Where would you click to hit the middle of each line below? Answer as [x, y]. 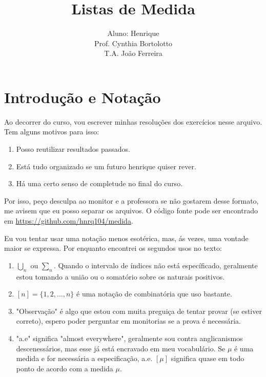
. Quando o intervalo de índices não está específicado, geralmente [156, 265]
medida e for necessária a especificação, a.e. [84, 358]
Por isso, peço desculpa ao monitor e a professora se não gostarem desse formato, [131, 200]
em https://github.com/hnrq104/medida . [69, 221]
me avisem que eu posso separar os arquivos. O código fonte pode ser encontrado [131, 211]
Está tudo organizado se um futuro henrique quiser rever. [106, 166]
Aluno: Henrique [133, 33]
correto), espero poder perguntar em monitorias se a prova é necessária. [128, 321]
